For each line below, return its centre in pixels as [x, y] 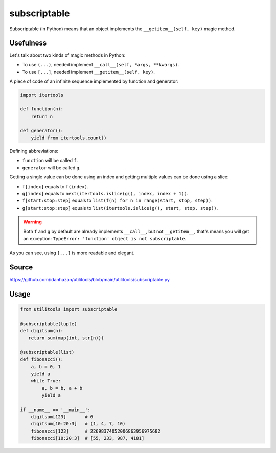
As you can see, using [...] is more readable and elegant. [72, 253]
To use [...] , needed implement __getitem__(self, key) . [89, 72]
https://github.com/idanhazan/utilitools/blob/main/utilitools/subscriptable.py [89, 280]
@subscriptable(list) [47, 352]
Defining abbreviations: [34, 151]
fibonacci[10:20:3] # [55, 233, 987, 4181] [88, 438]
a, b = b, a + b [62, 388]
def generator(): [42, 131]
